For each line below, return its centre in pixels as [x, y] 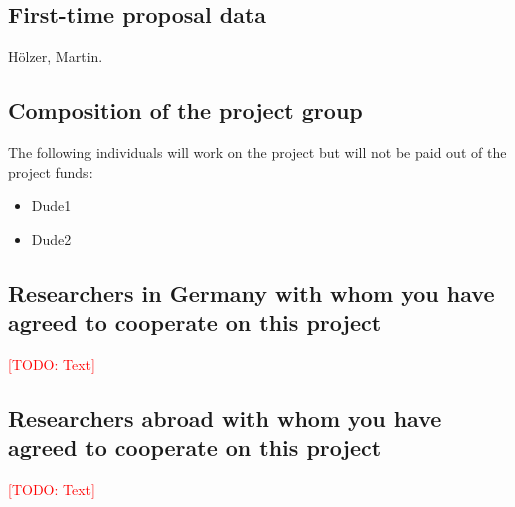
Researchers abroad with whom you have [225, 417]
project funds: [50, 171]
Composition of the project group [185, 110]
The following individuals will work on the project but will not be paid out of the [257, 152]
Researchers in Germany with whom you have [251, 292]
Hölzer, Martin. [55, 56]
